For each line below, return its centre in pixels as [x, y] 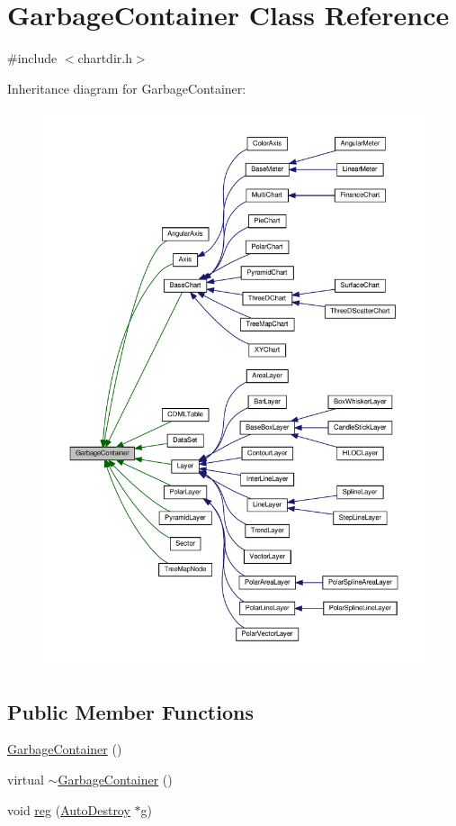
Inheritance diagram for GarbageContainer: [127, 88]
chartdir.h [105, 58]
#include [32, 58]
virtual [26, 780]
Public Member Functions [130, 711]
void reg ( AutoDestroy [69, 809]
